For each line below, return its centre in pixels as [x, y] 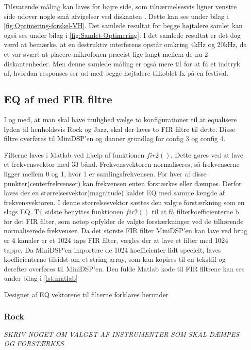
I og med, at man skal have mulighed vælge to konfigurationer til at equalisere [120, 119]
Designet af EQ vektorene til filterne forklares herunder [86, 294]
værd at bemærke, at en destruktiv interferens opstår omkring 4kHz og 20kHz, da [125, 44]
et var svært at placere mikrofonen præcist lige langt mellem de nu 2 [106, 54]
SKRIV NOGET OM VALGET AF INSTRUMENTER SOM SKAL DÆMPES [122, 334]
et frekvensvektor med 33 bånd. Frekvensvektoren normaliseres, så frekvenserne [122, 164]
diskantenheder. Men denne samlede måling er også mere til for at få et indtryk [122, 63]
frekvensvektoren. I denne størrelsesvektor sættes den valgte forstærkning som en [124, 202]
